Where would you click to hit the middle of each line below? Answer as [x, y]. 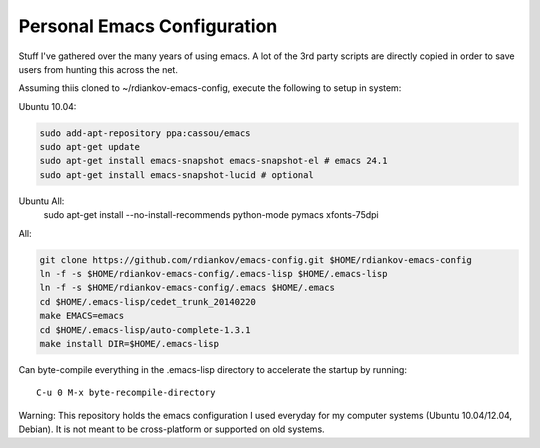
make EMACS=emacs [82, 316]
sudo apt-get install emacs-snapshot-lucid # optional [176, 174]
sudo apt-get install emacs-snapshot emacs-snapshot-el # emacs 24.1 [213, 161]
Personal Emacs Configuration [148, 26]
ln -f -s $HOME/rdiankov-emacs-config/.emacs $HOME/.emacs [187, 288]
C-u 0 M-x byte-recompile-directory [126, 393]
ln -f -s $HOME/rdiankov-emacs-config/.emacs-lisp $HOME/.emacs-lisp [213, 274]
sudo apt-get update [89, 147]
